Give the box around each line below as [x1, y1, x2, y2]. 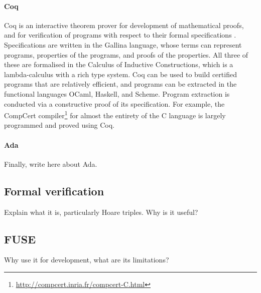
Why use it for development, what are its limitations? [4, 254, 169, 265]
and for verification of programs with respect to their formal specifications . [4, 30, 236, 40]
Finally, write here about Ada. [4, 158, 97, 169]
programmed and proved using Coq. [4, 120, 114, 130]
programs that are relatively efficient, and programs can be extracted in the [4, 79, 237, 89]
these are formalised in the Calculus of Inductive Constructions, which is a [4, 59, 233, 70]
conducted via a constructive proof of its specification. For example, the [4, 98, 225, 109]
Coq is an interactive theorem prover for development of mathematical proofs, [4, 20, 244, 30]
